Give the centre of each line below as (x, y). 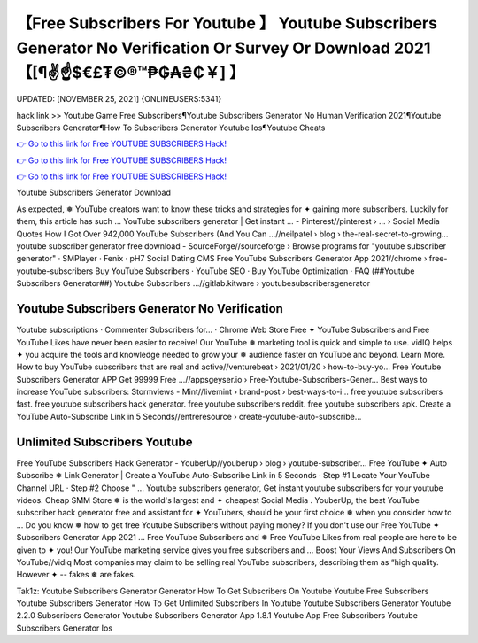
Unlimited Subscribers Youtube (104, 442)
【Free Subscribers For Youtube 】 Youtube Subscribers (227, 23)
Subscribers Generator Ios (65, 628)
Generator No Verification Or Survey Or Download (204, 48)
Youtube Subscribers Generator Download (94, 193)
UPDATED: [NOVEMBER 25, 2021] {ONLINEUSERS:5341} (119, 99)
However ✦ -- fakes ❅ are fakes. (76, 575)
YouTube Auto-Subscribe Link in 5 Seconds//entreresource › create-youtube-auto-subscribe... (189, 416)
